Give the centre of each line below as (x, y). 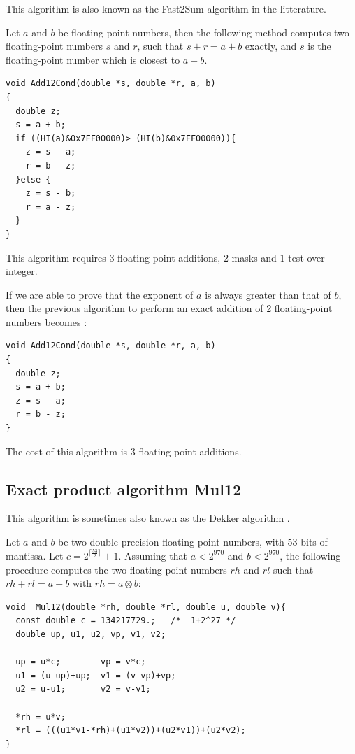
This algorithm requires (56, 257)
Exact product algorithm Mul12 (124, 489)
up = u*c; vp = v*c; (81, 662)
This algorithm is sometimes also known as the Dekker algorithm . (148, 518)
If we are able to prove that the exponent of (100, 294)
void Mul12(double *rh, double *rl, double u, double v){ (146, 607)
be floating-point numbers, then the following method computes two (204, 32)
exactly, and (271, 46)
